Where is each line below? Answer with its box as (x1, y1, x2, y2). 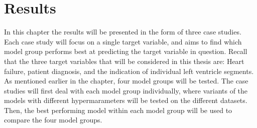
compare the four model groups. (4, 114, 102, 125)
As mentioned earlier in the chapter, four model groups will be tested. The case (4, 75, 248, 86)
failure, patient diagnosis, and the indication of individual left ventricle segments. (4, 65, 254, 76)
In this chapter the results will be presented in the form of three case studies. (4, 26, 241, 37)
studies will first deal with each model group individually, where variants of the (4, 85, 248, 95)
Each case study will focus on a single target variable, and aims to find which (4, 36, 242, 46)
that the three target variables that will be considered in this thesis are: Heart (4, 55, 244, 66)
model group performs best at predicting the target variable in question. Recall (4, 46, 247, 56)
